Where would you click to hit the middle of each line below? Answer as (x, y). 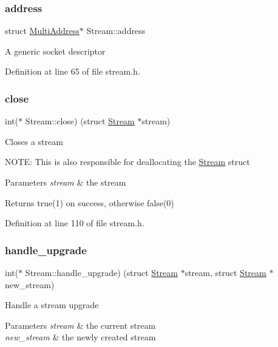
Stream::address (116, 31)
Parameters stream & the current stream (80, 325)
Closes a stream (34, 141)
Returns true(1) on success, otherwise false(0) (90, 202)
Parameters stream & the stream (66, 182)
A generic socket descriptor (55, 51)
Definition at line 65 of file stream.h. (73, 71)
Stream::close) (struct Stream (80, 121)
